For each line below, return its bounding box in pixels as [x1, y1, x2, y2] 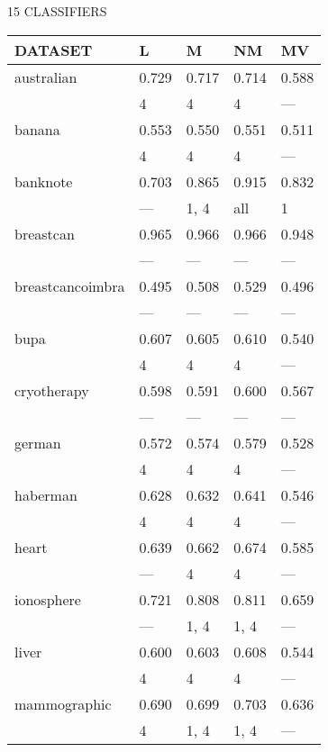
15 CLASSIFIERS [7, 2, 107, 20]
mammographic [14, 693, 112, 714]
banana [14, 118, 60, 140]
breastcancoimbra [14, 275, 125, 296]
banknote [14, 170, 73, 192]
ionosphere [14, 588, 81, 610]
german [14, 431, 61, 453]
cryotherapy [14, 379, 89, 401]
